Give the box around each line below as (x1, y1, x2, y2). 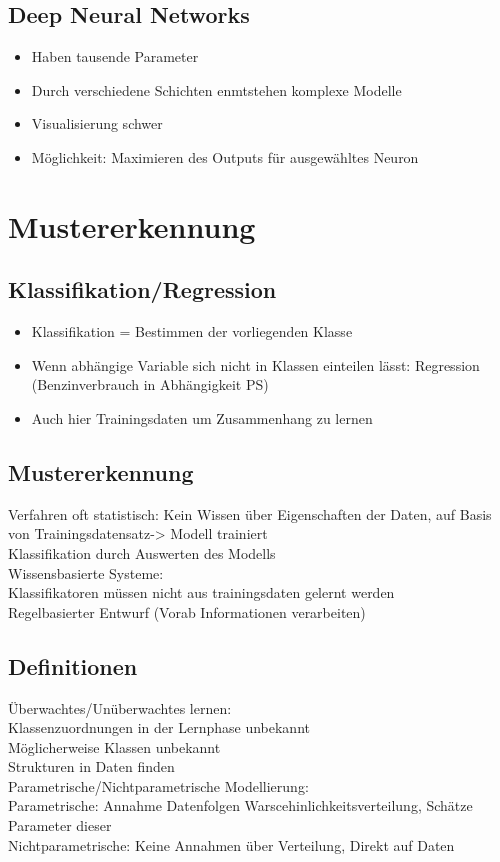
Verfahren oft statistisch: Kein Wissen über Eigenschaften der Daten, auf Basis (8, 503, 492, 524)
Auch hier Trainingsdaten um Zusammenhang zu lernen (31, 407, 373, 428)
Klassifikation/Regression (8, 274, 277, 305)
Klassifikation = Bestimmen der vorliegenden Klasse (31, 321, 353, 342)
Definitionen (8, 650, 138, 681)
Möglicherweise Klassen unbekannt (8, 736, 221, 757)
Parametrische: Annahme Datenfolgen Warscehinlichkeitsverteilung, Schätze (8, 795, 473, 816)
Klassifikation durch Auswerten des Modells (8, 542, 276, 563)
